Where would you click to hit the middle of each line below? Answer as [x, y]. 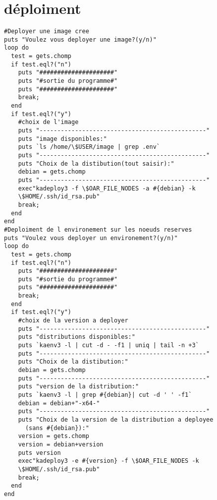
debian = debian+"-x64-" [59, 403]
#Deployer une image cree [47, 31]
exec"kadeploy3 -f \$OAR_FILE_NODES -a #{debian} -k [107, 188]
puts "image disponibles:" [62, 139]
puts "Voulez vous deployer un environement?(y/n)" [91, 238]
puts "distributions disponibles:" [77, 337]
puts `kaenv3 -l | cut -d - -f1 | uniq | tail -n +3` [108, 345]
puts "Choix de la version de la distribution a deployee [116, 419]
